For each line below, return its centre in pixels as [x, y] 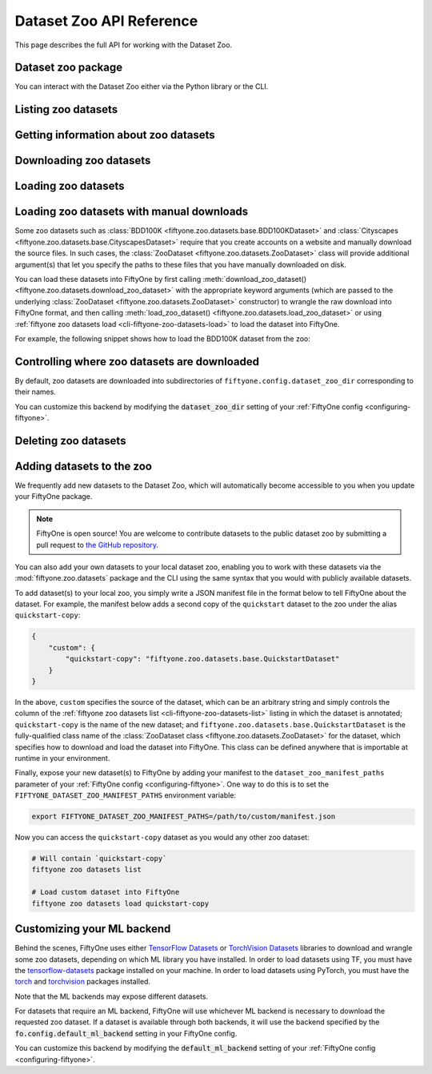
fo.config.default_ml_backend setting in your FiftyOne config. [126, 1033]
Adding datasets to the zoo [83, 466]
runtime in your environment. [62, 758]
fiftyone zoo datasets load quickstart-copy [120, 903]
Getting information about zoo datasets [115, 135]
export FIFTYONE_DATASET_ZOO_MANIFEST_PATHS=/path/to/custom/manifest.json [184, 817]
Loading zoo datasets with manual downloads [132, 212]
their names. [35, 392]
